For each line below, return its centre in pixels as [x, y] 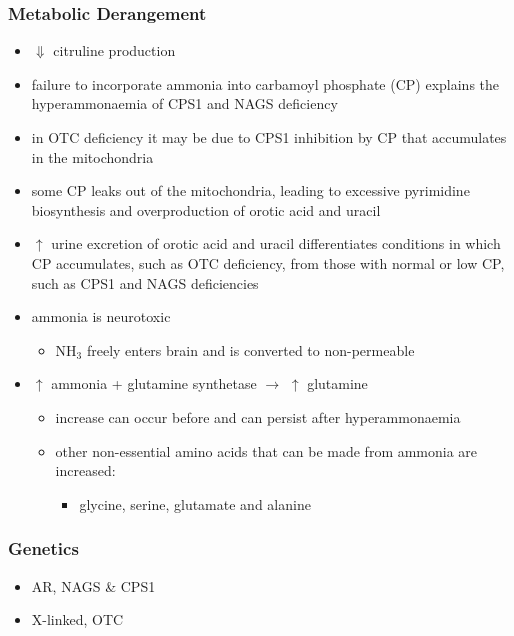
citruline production [114, 50]
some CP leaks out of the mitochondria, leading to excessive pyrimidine [250, 190]
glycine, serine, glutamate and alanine [195, 503]
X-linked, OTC [77, 619]
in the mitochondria [92, 156]
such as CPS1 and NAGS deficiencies [145, 282]
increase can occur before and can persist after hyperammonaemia [258, 416]
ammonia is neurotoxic [101, 316]
